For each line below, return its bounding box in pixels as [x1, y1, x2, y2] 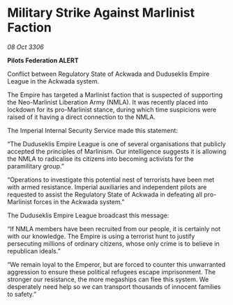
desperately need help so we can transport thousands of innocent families [7, 282, 221, 290]
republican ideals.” [7, 247, 61, 255]
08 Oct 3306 [7, 42, 44, 51]
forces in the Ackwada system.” [33, 197, 125, 206]
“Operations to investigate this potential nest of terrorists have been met [7, 175, 215, 184]
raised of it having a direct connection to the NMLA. [7, 113, 156, 121]
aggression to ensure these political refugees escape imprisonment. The [7, 267, 216, 276]
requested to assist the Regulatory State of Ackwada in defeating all [7, 190, 202, 198]
